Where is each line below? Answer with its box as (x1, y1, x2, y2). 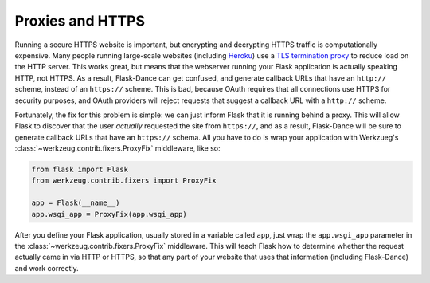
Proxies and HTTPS (14, 12, 146, 29)
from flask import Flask (31, 165, 129, 175)
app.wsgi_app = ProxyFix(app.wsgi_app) (31, 210, 187, 218)
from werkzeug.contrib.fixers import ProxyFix (31, 176, 217, 185)
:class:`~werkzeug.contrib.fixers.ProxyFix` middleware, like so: (14, 143, 221, 153)
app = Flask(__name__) (31, 198, 120, 207)
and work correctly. (14, 263, 79, 273)
